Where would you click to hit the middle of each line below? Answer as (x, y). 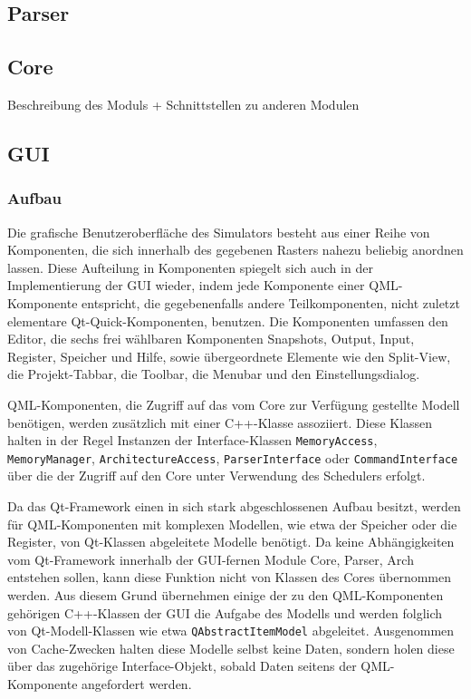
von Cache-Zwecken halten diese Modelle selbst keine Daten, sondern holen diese (231, 648)
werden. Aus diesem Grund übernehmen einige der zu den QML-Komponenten (226, 594)
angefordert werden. (137, 684)
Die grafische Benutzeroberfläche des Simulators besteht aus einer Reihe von (219, 232)
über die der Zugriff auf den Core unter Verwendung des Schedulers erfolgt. (216, 476)
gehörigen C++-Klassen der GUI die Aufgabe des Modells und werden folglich (225, 612)
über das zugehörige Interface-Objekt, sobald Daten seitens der (182, 666)
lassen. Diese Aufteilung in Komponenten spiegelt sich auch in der (190, 267)
